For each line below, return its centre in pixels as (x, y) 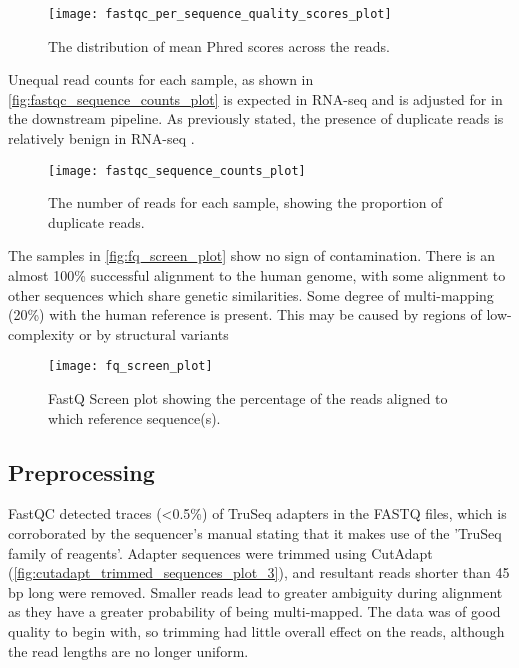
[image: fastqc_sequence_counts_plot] (177, 170)
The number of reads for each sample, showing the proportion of (245, 202)
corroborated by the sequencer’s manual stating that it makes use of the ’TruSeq (255, 533)
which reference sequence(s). (134, 417)
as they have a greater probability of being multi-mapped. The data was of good (254, 611)
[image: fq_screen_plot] (130, 366)
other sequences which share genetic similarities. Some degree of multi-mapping (251, 294)
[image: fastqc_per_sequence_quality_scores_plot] (220, 14)
